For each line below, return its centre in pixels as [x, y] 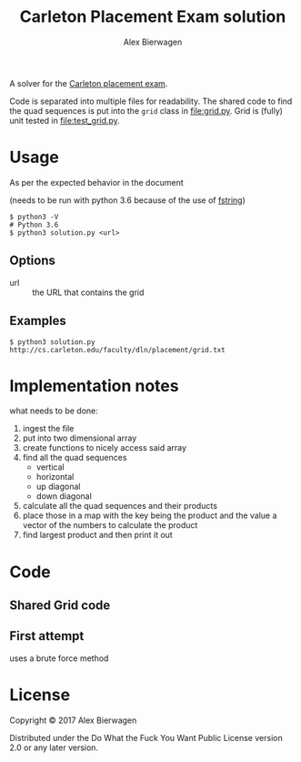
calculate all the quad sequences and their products [120, 506]
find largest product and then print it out [97, 535]
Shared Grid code [60, 606]
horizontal [55, 477]
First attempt [47, 636]
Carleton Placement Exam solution [153, 17]
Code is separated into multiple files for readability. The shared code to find [151, 101]
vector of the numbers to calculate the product [110, 525]
